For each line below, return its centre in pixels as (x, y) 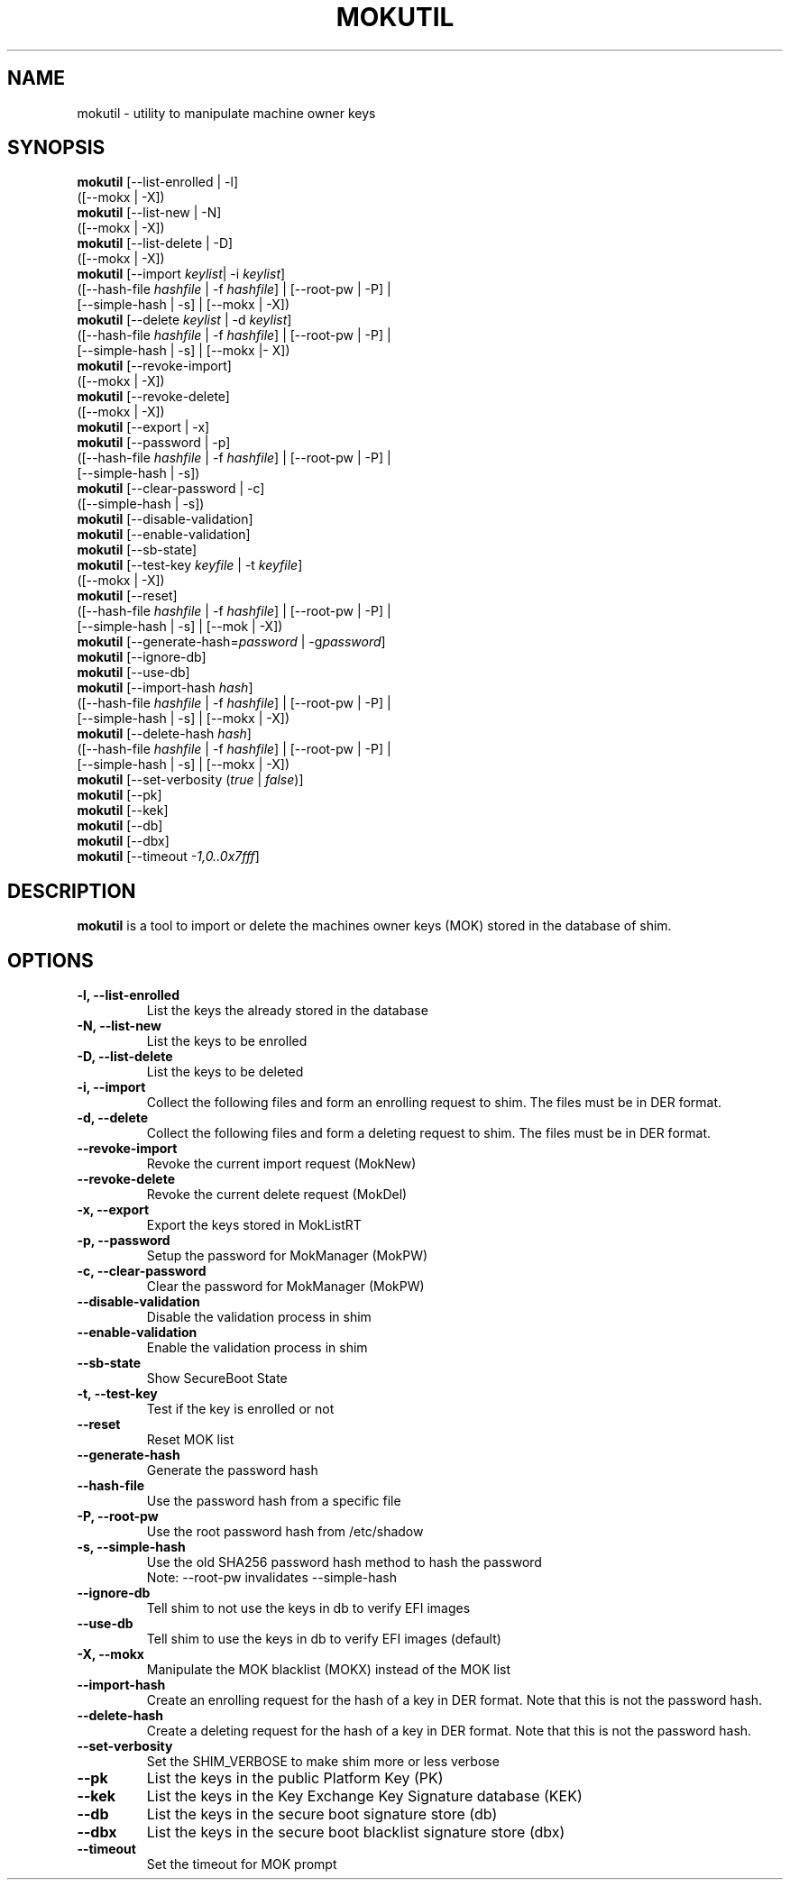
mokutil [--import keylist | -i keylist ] (181, 274)
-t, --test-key (117, 1394)
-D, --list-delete (125, 1057)
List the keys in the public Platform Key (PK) (295, 1778)
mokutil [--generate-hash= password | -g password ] (231, 642)
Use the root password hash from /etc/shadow (285, 1532)
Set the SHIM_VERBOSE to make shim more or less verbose (323, 1762)
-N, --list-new (119, 1026)
